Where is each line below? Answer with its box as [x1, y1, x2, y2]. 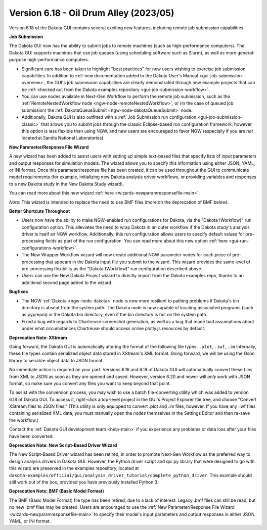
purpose [9, 57, 27, 63]
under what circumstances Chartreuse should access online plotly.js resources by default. [21, 326, 205, 332]
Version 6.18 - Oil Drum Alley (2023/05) [9, 7, 175, 18]
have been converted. [9, 433, 54, 439]
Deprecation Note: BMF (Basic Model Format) [9, 488, 104, 494]
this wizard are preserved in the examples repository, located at [9, 465, 139, 471]
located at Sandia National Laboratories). [21, 135, 105, 141]
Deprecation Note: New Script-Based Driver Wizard [9, 442, 117, 448]
